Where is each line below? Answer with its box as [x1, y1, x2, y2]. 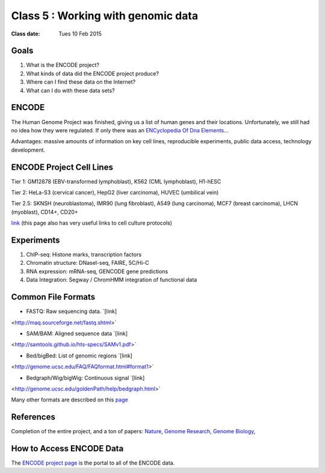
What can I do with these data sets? [26, 87, 115, 94]
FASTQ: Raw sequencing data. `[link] [26, 308, 117, 315]
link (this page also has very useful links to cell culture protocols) [11, 220, 173, 227]
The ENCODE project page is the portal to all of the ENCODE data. [11, 459, 175, 466]
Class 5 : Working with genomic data [11, 9, 199, 22]
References [11, 412, 55, 422]
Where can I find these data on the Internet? [26, 78, 135, 85]
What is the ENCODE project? [26, 61, 99, 69]
